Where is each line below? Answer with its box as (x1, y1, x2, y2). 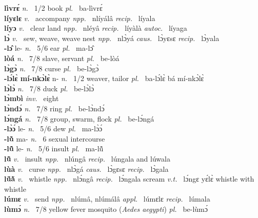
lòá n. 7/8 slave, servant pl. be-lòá (4, 52, 120, 63)
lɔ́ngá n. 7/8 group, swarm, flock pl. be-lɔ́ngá (4, 113, 154, 124)
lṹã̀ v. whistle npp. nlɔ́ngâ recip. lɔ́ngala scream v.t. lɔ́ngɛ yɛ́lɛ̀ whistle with (4, 173, 254, 184)
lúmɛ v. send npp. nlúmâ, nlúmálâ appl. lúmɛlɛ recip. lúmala (4, 193, 210, 204)
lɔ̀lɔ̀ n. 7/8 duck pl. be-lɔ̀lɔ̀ (4, 83, 94, 93)
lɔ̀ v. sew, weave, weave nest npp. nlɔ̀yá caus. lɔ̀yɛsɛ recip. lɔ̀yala (4, 32, 220, 43)
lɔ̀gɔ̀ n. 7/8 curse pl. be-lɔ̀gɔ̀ (4, 63, 99, 73)
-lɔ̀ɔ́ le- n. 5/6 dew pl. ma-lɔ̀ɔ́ (4, 123, 103, 134)
